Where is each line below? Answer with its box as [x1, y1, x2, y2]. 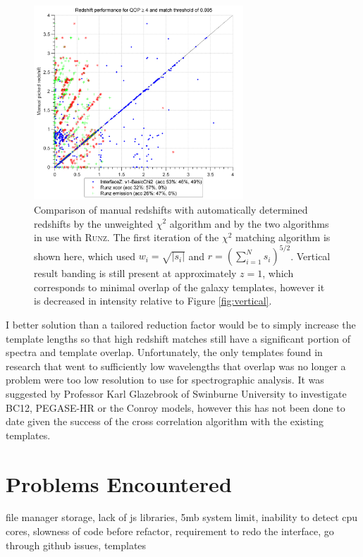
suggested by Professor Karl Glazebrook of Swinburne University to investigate [6, 386, 347, 400]
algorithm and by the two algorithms [169, 216, 329, 231]
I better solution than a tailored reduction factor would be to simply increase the [6, 317, 356, 331]
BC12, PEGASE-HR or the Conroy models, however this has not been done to [6, 400, 345, 415]
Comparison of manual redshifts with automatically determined [34, 202, 308, 216]
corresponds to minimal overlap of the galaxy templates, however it [34, 279, 325, 294]
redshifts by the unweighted [34, 216, 153, 231]
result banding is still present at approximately [34, 266, 237, 281]
